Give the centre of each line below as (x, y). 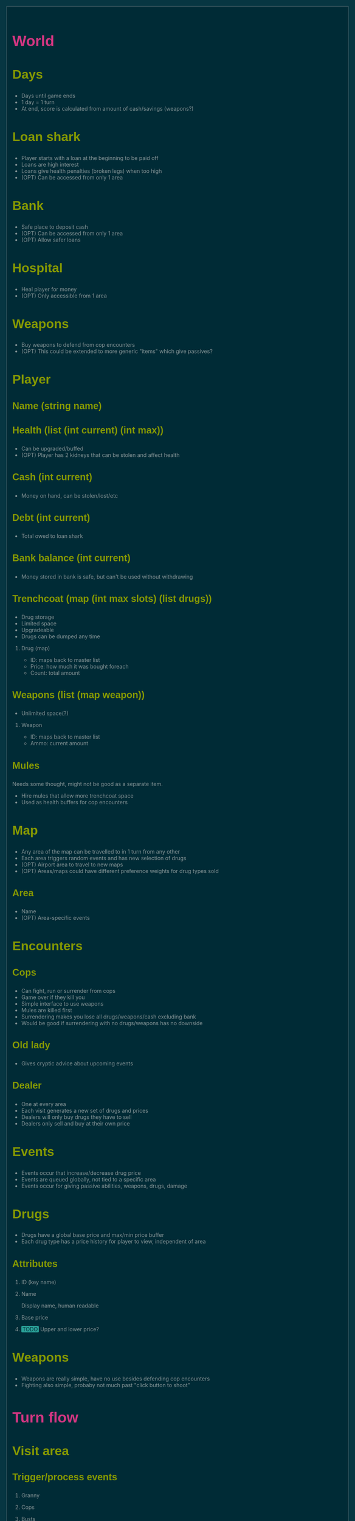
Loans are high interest (50, 164)
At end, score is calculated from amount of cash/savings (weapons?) (108, 108)
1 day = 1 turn (38, 102)
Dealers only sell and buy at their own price (76, 1123)
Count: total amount (55, 673)
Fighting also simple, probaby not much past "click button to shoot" (106, 1385)
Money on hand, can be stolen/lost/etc (70, 495)
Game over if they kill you (53, 997)
